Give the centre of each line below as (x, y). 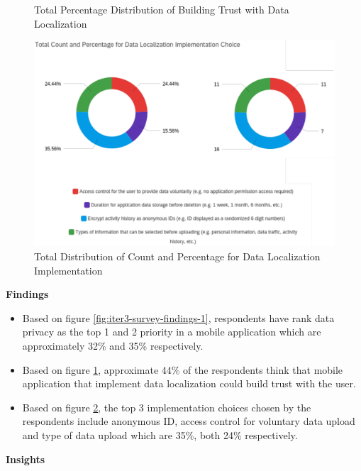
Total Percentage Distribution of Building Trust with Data (162, 9)
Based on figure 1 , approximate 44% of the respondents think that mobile (183, 369)
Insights (26, 459)
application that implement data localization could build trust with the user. (189, 383)
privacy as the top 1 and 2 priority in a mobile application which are (172, 332)
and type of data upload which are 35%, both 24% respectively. (160, 434)
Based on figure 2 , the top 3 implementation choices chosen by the (167, 407)
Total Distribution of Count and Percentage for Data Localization (177, 256)
